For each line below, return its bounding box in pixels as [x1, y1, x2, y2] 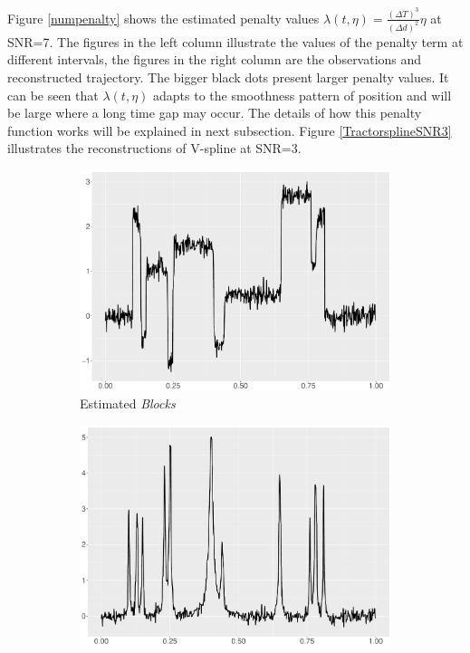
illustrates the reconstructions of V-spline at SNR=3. [7, 139, 302, 158]
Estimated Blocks [80, 393, 176, 412]
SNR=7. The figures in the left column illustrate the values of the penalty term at [7, 32, 464, 51]
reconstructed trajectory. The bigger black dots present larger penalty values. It [7, 67, 449, 86]
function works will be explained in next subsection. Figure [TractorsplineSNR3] [7, 120, 452, 139]
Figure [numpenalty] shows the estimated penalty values [7, 8, 320, 27]
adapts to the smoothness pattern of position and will [153, 85, 452, 104]
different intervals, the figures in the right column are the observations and [7, 50, 422, 69]
